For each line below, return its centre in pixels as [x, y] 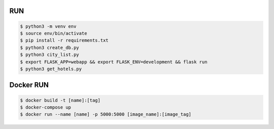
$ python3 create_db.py [50, 47]
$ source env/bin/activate [54, 33]
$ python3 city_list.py [50, 55]
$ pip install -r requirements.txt [64, 40]
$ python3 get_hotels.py [51, 69]
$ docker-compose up [45, 107]
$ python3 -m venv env [48, 26]
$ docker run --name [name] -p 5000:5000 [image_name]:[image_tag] [106, 115]
